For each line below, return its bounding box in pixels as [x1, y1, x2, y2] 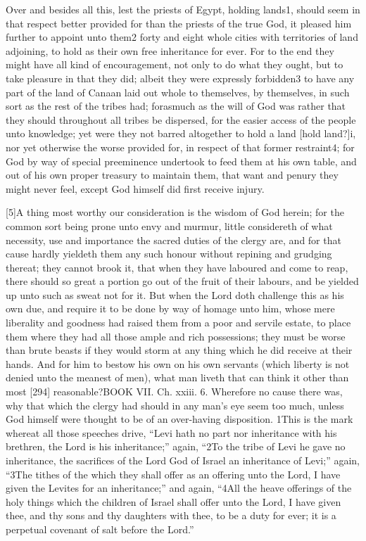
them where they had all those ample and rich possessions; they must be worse [6, 329, 346, 343]
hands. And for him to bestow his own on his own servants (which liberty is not [6, 356, 350, 371]
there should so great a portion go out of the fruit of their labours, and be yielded [6, 274, 359, 288]
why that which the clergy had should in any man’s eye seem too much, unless [6, 397, 344, 412]
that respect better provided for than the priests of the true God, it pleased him [6, 15, 352, 30]
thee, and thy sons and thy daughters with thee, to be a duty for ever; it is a [6, 508, 336, 523]
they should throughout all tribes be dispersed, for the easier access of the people [6, 112, 356, 127]
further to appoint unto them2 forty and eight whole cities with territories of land [6, 30, 358, 44]
